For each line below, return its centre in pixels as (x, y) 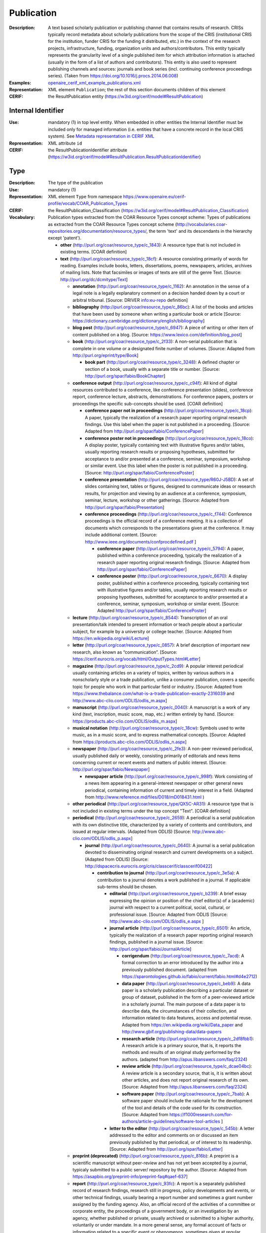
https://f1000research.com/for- (201, 1114)
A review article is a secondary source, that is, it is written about (187, 1073)
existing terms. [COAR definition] (94, 252)
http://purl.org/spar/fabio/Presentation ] (125, 507)
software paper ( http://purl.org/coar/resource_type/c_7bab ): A (186, 1094)
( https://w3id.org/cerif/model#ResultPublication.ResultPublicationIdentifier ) (125, 157)
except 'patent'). (65, 238)
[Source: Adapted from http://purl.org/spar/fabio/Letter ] (166, 1149)
